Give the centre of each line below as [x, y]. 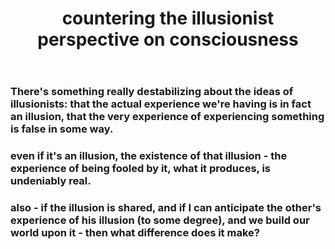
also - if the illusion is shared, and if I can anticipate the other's [166, 208]
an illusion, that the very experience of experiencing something [167, 117]
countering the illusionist [168, 18]
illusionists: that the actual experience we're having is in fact [161, 104]
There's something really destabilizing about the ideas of [152, 92]
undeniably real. [51, 181]
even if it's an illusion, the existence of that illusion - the [149, 156]
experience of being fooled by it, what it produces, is [141, 169]
